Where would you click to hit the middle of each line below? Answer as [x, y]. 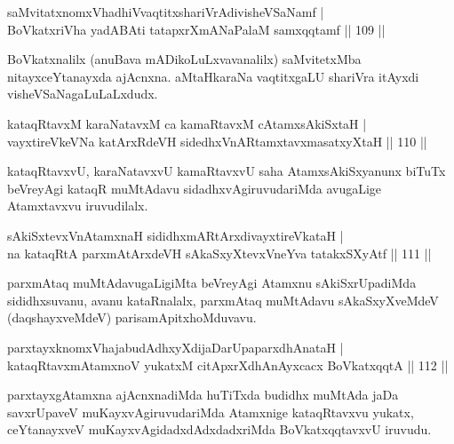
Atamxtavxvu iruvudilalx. [78, 206]
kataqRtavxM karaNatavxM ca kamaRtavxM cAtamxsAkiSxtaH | [187, 123]
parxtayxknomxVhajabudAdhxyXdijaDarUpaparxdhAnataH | [175, 347]
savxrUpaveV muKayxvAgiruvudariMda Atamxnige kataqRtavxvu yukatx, [211, 412]
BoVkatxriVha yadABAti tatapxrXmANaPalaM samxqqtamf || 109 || [196, 29]
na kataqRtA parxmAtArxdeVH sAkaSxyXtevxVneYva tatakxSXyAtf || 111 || [219, 253]
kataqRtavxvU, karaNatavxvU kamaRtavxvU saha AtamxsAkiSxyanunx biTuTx [227, 171]
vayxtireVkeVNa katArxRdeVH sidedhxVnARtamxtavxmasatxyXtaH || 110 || [217, 141]
